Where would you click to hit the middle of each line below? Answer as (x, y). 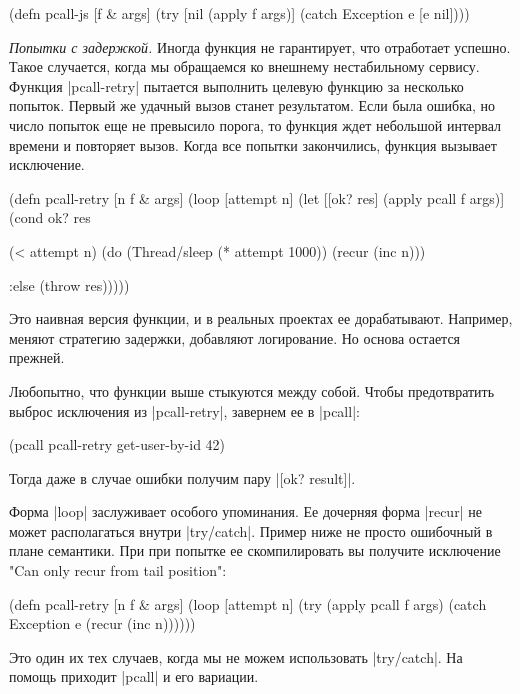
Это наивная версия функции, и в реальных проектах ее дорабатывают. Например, (261, 318)
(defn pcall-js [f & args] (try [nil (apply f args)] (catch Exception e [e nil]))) (239, 13)
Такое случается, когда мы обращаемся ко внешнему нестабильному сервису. (244, 66)
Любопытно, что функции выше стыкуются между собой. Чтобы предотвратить (252, 390)
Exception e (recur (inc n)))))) (102, 623)
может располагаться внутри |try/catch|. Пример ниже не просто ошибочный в (251, 530)
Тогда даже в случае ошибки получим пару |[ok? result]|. (182, 477)
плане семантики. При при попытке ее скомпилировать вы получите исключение (255, 550)
